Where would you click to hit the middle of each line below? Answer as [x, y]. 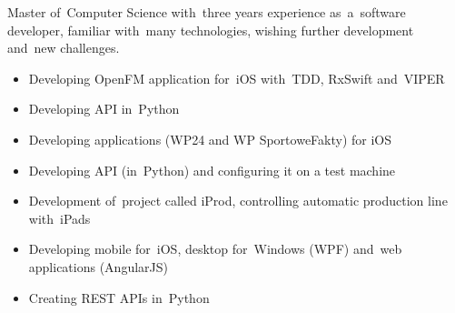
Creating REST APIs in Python [119, 297]
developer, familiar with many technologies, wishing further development [211, 30]
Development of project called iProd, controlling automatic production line [238, 201]
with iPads [59, 218]
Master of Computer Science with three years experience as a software [207, 12]
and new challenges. [64, 48]
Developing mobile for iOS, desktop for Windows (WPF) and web [215, 249]
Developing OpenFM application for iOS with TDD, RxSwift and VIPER [237, 78]
